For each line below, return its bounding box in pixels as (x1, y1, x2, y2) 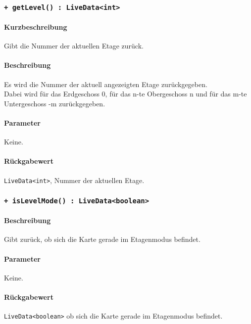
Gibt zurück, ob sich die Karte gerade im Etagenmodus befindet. (4, 234, 201, 244)
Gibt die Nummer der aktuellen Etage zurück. (4, 41, 144, 51)
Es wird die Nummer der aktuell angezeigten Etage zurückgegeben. (4, 79, 207, 89)
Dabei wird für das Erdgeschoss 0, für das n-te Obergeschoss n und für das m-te (4, 89, 247, 99)
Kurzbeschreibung (4, 22, 67, 32)
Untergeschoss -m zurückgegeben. (4, 98, 105, 108)
